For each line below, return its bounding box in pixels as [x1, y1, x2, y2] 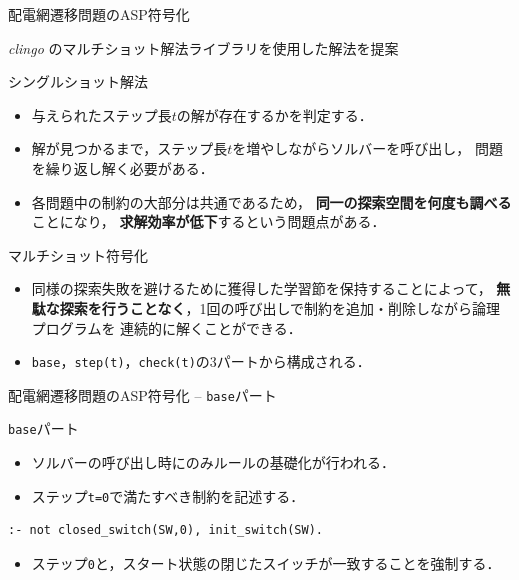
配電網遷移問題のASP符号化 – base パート [8, 384, 277, 405]
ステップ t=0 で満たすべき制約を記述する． [31, 485, 305, 506]
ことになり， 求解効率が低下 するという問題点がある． [31, 211, 386, 232]
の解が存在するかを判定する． [176, 104, 373, 125]
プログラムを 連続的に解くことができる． [31, 317, 302, 338]
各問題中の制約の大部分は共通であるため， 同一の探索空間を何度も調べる [31, 191, 512, 212]
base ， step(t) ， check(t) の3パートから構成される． [31, 351, 371, 372]
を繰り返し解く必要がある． [31, 157, 214, 178]
